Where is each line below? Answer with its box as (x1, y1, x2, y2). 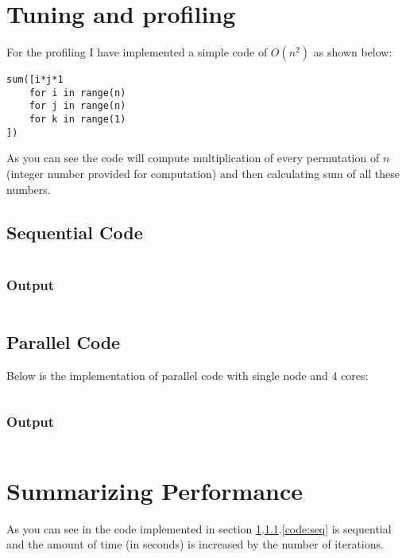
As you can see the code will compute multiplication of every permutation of (6, 149, 380, 166)
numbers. (6, 180, 51, 197)
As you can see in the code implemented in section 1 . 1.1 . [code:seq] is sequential (6, 520, 392, 537)
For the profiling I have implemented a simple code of (6, 44, 268, 60)
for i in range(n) (29, 87, 126, 99)
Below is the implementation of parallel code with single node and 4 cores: (6, 366, 369, 383)
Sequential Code (6, 219, 143, 244)
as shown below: (313, 44, 392, 60)
